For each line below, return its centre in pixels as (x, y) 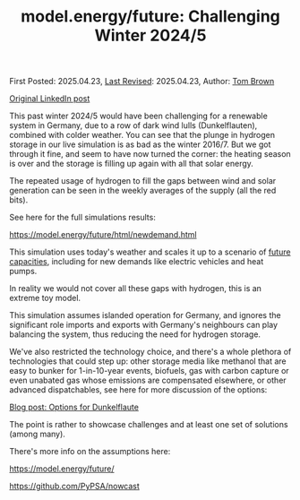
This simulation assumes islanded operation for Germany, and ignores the (145, 315)
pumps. (23, 272)
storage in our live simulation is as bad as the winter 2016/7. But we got (140, 144)
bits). (19, 200)
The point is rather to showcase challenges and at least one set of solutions (149, 425)
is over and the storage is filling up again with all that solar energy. (131, 164)
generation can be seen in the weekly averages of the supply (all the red (143, 191)
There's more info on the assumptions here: (90, 452)
